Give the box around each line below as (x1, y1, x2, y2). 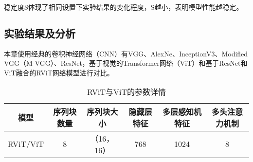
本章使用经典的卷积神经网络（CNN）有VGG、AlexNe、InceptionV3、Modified (4, 48, 248, 58)
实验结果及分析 (4, 25, 75, 40)
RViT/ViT (8, 138, 44, 150)
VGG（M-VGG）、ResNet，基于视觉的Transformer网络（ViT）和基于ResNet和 (4, 58, 248, 68)
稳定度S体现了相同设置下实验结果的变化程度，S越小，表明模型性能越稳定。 (4, 2, 243, 12)
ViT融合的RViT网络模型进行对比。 (4, 67, 114, 77)
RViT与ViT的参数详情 (87, 86, 166, 97)
